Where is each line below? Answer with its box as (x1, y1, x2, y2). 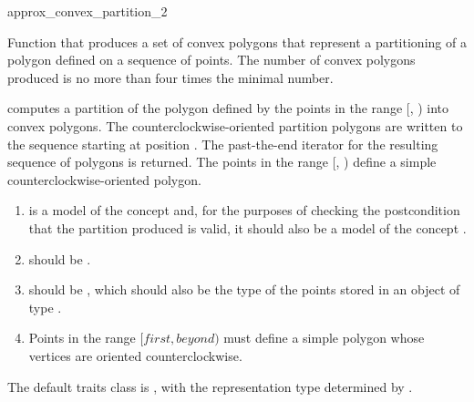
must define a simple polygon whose (223, 328, 425, 347)
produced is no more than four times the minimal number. (7, 67, 334, 87)
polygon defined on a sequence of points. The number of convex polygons (7, 50, 416, 69)
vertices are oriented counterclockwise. (28, 345, 242, 365)
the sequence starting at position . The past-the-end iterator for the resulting (7, 134, 438, 153)
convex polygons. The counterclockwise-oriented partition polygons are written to (7, 116, 463, 135)
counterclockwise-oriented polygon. (7, 170, 201, 189)
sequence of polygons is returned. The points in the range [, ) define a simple (7, 152, 437, 171)
